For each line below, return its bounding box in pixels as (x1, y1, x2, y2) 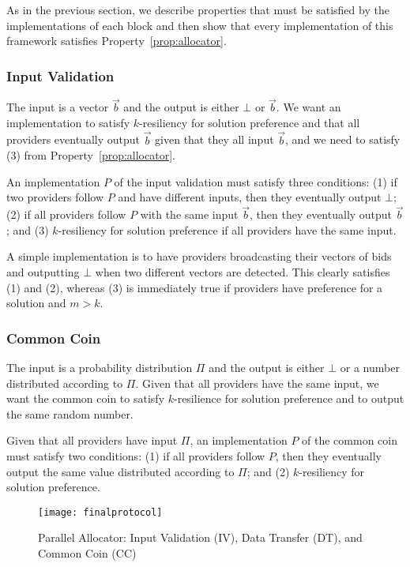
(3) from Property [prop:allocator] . (6, 147, 175, 163)
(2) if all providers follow (6, 206, 126, 223)
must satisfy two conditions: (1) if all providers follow (6, 447, 265, 464)
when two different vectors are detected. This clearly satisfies (95, 264, 390, 280)
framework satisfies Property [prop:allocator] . (6, 32, 227, 49)
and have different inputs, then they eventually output (118, 189, 382, 205)
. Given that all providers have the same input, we (135, 374, 379, 391)
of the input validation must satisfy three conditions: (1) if (114, 173, 397, 190)
